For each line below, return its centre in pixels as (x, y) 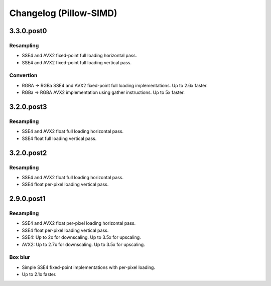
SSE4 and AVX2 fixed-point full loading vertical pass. (77, 62)
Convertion (23, 75)
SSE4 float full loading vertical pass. (59, 138)
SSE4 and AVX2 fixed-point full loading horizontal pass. (80, 56)
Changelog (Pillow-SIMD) (63, 13)
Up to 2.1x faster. (39, 274)
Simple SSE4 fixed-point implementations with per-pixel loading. (89, 267)
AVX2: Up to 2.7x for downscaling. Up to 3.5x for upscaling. (83, 244)
